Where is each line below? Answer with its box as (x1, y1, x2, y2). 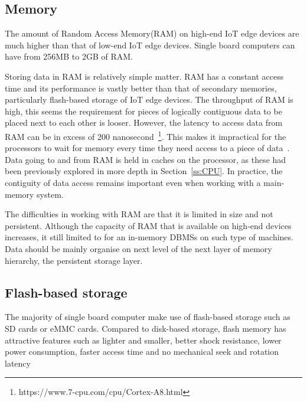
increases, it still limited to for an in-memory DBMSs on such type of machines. (5, 231, 293, 243)
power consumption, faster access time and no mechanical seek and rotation (5, 345, 279, 358)
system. (37, 188, 64, 200)
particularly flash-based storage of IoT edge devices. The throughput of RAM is (5, 93, 293, 106)
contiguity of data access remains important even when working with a (5, 176, 261, 188)
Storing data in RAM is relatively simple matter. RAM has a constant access (5, 70, 284, 82)
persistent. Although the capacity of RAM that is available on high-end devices (5, 219, 292, 231)
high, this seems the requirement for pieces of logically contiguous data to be (5, 104, 282, 117)
